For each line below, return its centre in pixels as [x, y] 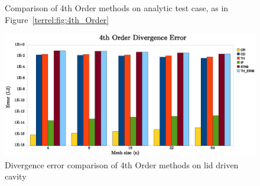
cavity [16, 176]
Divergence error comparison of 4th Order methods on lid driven [122, 164]
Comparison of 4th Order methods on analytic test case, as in [117, 8]
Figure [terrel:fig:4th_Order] [57, 19]
